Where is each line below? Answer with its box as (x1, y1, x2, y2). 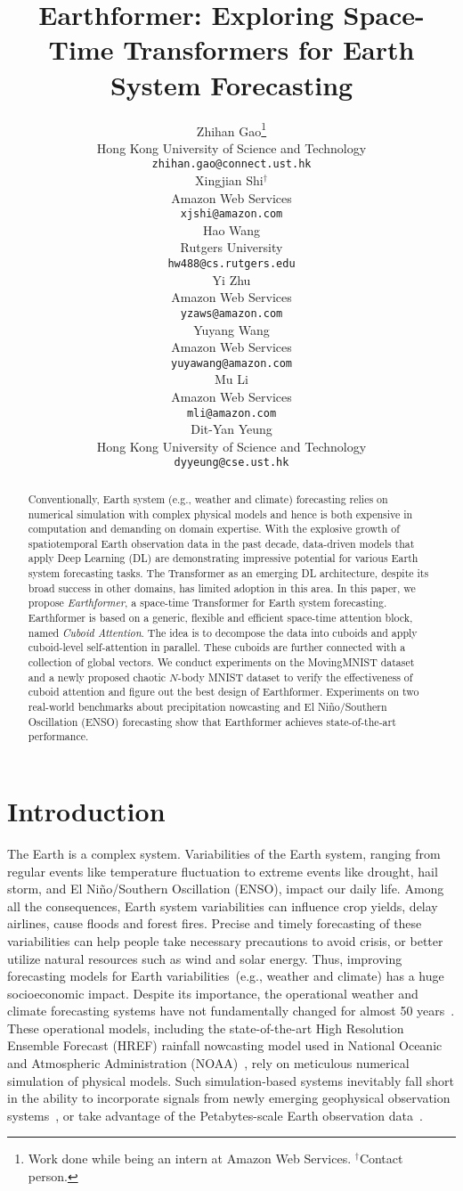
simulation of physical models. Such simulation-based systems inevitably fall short (7, 1071, 455, 1089)
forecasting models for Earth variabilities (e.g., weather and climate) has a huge (7, 967, 444, 985)
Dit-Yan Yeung (191, 420, 272, 438)
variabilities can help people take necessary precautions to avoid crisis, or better (7, 931, 443, 950)
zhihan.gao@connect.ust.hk (151, 158, 312, 171)
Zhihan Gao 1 (196, 118, 267, 140)
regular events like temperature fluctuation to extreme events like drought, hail (7, 861, 438, 880)
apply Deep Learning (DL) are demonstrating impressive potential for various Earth (28, 551, 418, 566)
